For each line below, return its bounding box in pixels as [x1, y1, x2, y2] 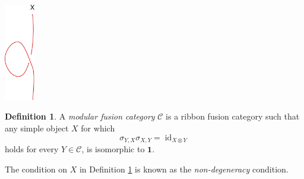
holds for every [5, 142, 59, 155]
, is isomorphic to [81, 142, 145, 155]
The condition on [5, 162, 68, 175]
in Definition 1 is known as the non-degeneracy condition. [79, 162, 289, 175]
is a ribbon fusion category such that [166, 110, 300, 123]
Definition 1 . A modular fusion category [5, 110, 155, 123]
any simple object [5, 121, 69, 134]
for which [81, 121, 115, 134]
